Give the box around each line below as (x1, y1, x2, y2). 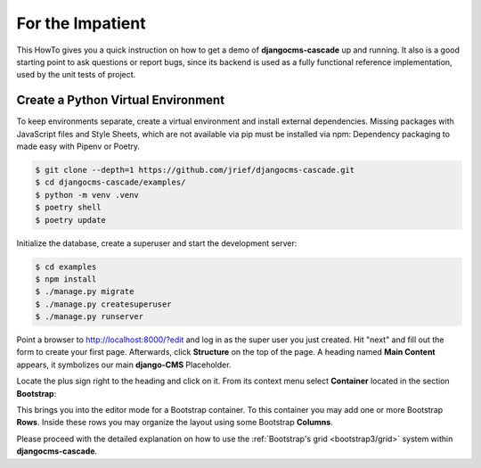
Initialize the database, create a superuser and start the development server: (16, 237, 298, 249)
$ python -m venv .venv (35, 190, 140, 200)
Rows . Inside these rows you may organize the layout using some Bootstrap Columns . (16, 417, 333, 428)
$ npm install (35, 274, 97, 284)
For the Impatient (16, 13, 146, 33)
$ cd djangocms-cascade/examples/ (35, 177, 186, 187)
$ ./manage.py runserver (35, 312, 144, 322)
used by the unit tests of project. (16, 70, 136, 80)
